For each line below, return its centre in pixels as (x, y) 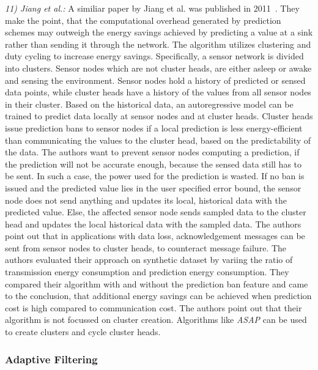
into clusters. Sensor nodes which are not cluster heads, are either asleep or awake (158, 68)
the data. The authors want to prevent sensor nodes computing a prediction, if (152, 152)
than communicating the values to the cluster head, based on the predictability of (158, 140)
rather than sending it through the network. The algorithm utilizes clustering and (158, 44)
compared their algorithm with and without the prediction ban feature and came (157, 283)
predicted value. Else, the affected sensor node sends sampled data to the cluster (156, 212)
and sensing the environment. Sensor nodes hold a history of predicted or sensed (155, 80)
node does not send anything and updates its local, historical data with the (146, 200)
